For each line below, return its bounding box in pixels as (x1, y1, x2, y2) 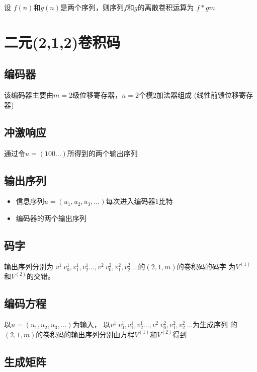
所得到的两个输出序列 (67, 147, 138, 158)
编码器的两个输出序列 (16, 212, 87, 223)
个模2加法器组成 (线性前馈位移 (139, 90, 239, 100)
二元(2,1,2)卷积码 (4, 31, 121, 52)
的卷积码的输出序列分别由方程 (36, 329, 135, 339)
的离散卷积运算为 (137, 2, 194, 12)
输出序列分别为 (4, 261, 53, 271)
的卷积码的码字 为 (177, 261, 236, 271)
